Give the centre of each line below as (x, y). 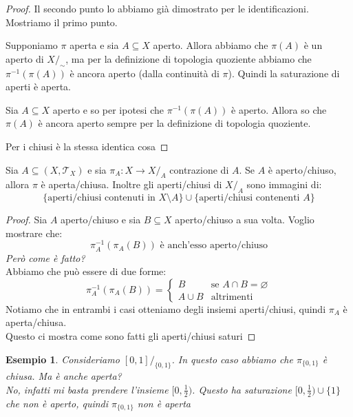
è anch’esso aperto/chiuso (214, 246)
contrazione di (199, 169)
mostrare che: (34, 233)
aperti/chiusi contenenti (249, 198)
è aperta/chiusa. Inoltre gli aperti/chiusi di (131, 184)
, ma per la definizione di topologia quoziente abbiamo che (189, 58)
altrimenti (232, 297)
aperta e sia (94, 45)
